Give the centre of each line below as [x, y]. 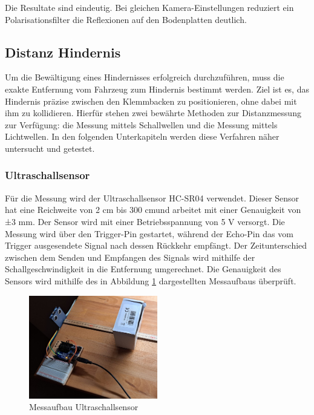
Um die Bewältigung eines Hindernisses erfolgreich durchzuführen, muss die [145, 77]
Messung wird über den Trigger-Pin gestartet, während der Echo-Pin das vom [149, 233]
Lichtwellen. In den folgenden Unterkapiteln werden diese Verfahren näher [142, 136]
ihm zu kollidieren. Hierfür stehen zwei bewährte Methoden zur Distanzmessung [153, 113]
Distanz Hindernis [63, 52]
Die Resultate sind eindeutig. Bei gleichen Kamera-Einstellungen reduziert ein [149, 7]
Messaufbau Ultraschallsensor [84, 407]
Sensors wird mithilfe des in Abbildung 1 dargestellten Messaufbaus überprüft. [151, 280]
